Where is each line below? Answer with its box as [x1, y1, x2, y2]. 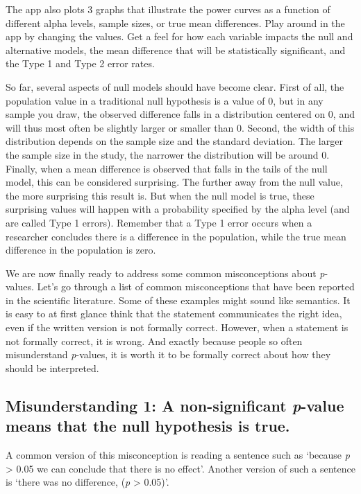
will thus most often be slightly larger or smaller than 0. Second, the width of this [6, 120, 355, 134]
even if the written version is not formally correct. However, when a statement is [6, 320, 349, 335]
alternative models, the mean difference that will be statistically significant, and [6, 42, 346, 57]
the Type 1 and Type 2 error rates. [6, 56, 155, 71]
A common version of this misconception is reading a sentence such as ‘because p [6, 448, 350, 462]
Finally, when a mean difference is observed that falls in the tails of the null [6, 161, 328, 175]
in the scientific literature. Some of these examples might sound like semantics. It [6, 292, 351, 307]
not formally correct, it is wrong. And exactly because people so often [6, 333, 303, 348]
